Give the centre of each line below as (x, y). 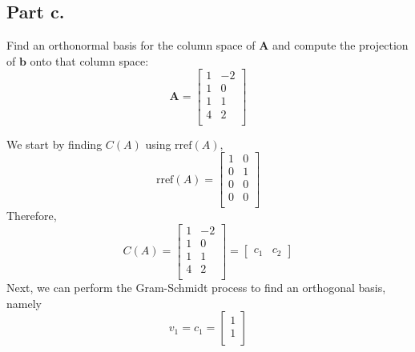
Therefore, (32, 216)
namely (24, 303)
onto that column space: (89, 60)
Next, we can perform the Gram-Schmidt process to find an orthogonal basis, (196, 288)
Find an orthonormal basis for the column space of (131, 45)
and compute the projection (340, 45)
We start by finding (54, 144)
